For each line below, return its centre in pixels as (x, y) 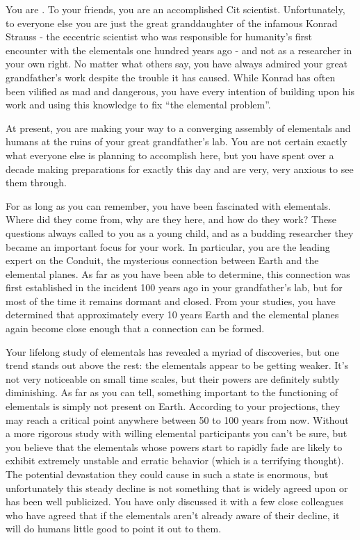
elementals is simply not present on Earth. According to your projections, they (173, 406)
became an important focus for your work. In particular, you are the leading (168, 246)
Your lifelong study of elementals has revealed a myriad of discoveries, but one (172, 351)
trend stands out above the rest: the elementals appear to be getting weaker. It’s (177, 365)
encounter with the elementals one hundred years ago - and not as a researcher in (179, 50)
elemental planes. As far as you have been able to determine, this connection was (178, 273)
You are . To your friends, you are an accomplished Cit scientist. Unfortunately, (175, 9)
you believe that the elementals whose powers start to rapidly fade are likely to (174, 447)
